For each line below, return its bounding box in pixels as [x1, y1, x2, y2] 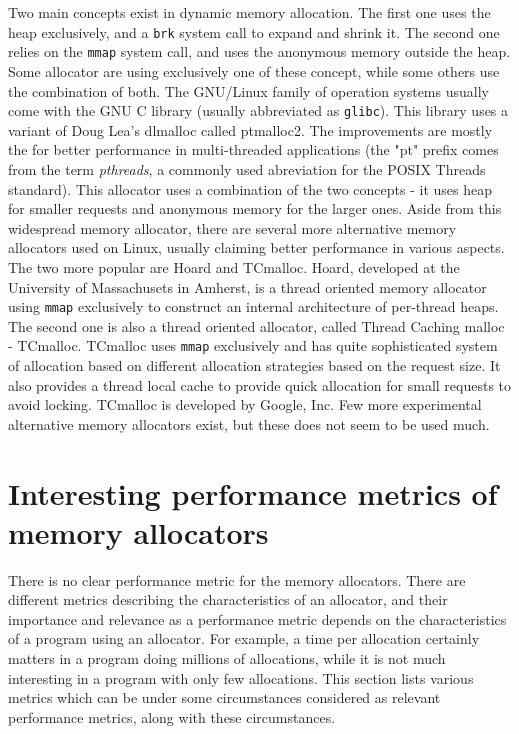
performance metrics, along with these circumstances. [8, 706, 336, 727]
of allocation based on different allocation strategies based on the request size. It [8, 355, 501, 375]
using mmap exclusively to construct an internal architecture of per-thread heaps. [8, 296, 499, 317]
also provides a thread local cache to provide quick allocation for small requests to [8, 374, 512, 395]
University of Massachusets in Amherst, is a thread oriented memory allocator [8, 276, 487, 297]
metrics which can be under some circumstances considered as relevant [8, 687, 441, 708]
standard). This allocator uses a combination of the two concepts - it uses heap [8, 178, 492, 199]
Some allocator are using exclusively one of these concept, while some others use [8, 60, 500, 81]
